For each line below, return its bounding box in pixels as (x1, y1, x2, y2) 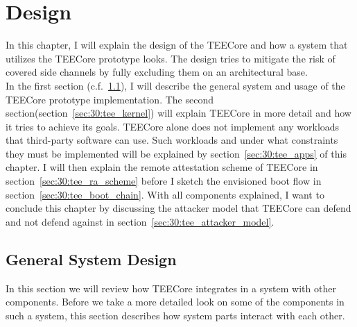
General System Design (6, 248, 177, 269)
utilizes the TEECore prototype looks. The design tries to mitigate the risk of (6, 51, 336, 65)
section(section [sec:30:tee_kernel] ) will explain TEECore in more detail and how (6, 106, 351, 120)
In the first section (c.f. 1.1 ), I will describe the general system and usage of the (6, 78, 345, 92)
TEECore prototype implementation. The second (6, 92, 214, 106)
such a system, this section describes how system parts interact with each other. (6, 308, 345, 322)
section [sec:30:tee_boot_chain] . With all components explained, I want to (6, 187, 324, 201)
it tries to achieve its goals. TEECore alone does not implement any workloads (6, 119, 340, 133)
